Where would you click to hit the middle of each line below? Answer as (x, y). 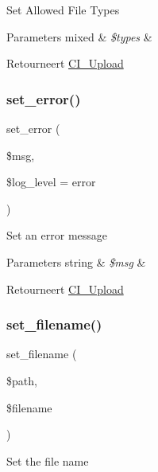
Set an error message (57, 235)
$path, (22, 380)
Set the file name (48, 460)
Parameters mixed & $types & (79, 36)
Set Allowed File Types (63, 10)
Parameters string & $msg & (76, 261)
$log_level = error (51, 182)
